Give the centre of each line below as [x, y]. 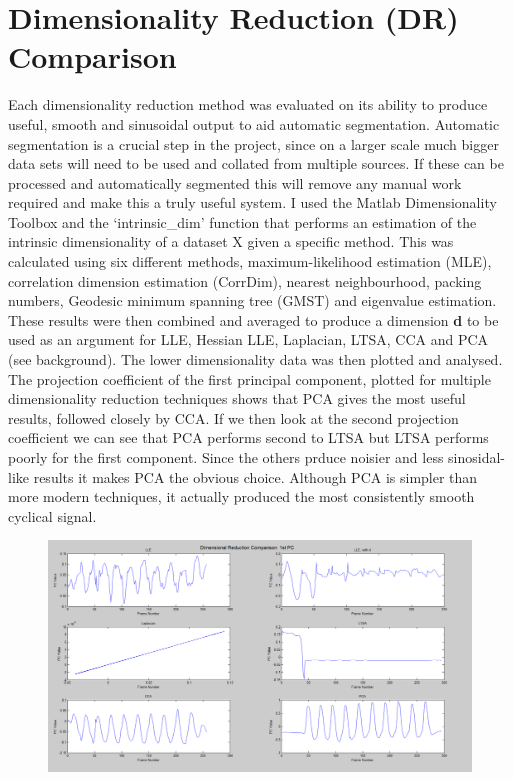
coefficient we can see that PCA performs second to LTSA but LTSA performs [248, 437]
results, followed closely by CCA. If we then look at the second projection [233, 417]
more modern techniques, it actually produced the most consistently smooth [241, 496]
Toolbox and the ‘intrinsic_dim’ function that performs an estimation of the [242, 221]
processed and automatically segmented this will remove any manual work [235, 182]
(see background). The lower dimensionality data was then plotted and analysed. [255, 359]
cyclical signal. [52, 515]
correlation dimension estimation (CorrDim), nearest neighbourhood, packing [245, 280]
